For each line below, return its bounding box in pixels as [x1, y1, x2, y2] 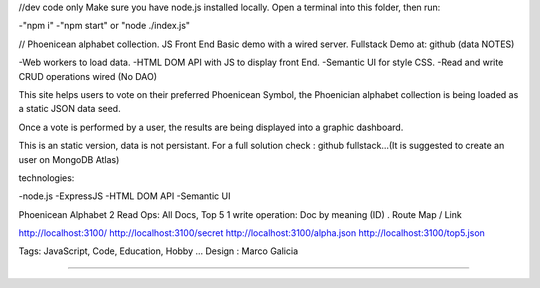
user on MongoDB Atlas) [18, 153, 120, 165]
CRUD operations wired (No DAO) [18, 70, 158, 82]
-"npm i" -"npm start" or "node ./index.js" [18, 20, 190, 32]
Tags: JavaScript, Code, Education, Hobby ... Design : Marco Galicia [18, 245, 299, 257]
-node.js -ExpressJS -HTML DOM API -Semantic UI [18, 190, 231, 202]
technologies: [18, 171, 75, 184]
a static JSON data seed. [18, 103, 121, 115]
